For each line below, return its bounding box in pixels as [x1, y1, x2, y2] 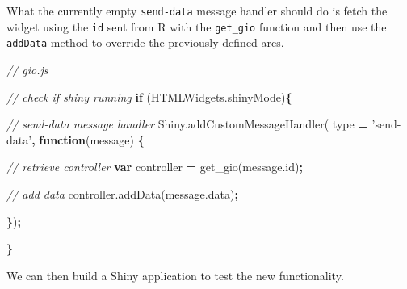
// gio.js [6, 61, 48, 77]
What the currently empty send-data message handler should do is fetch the [6, 2, 388, 19]
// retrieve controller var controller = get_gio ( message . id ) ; [6, 158, 303, 175]
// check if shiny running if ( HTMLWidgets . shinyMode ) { [6, 88, 292, 105]
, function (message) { [31, 131, 145, 148]
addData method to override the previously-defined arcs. [6, 34, 284, 51]
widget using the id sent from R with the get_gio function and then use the [6, 18, 387, 35]
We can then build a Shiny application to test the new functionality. [6, 266, 344, 283]
